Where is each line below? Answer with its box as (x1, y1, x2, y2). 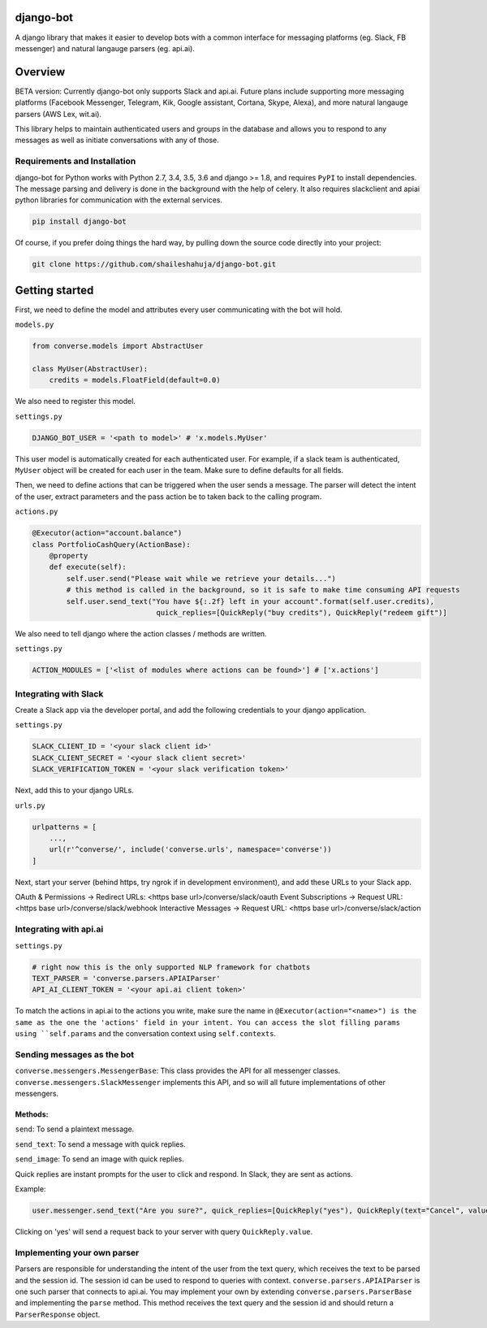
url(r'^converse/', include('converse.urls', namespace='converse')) (49, 845, 332, 854)
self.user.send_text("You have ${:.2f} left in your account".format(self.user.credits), (66, 597, 434, 605)
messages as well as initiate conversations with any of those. (15, 135, 219, 145)
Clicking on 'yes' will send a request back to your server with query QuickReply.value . (15, 1226, 313, 1236)
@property (49, 551, 88, 560)
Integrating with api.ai (15, 923, 104, 935)
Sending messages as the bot (15, 1048, 135, 1060)
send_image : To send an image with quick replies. (15, 1154, 184, 1164)
